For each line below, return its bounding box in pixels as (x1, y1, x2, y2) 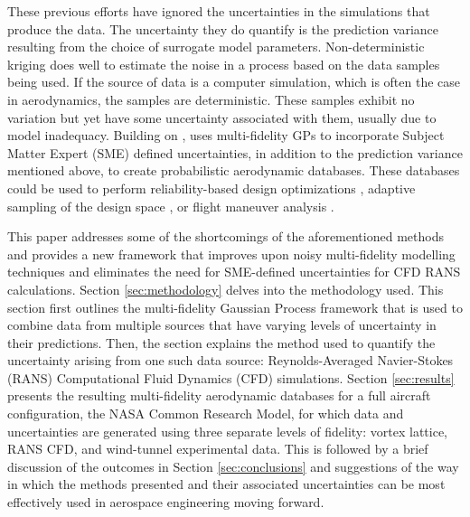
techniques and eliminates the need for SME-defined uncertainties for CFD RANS (7, 262, 461, 281)
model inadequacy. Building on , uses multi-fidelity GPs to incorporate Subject (7, 126, 445, 145)
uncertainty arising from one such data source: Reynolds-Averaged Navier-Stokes (7, 351, 454, 370)
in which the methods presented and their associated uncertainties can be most (7, 475, 446, 493)
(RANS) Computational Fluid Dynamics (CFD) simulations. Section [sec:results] (7, 368, 455, 387)
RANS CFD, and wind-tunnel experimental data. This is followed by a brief (7, 439, 428, 458)
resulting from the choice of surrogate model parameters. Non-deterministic (7, 37, 425, 56)
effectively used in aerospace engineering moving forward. (7, 493, 324, 512)
